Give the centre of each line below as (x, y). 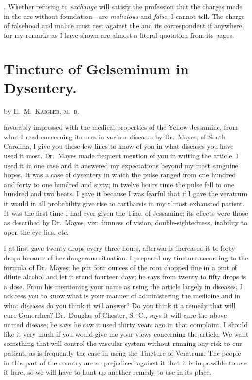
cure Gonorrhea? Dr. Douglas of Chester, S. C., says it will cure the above (116, 315)
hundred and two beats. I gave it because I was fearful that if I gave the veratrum (126, 194)
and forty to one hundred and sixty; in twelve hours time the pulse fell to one (119, 184)
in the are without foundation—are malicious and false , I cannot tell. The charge (125, 16)
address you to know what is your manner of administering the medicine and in (122, 296)
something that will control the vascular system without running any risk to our (123, 343)
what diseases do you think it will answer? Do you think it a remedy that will (120, 305)
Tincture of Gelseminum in (96, 68)
